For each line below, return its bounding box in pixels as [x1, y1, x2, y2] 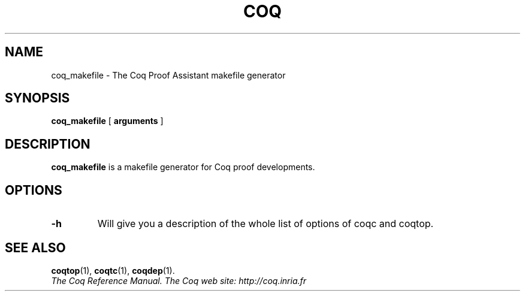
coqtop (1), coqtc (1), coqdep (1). [51, 265, 175, 276]
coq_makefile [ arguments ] [51, 116, 164, 126]
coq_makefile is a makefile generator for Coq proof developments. [51, 162, 315, 173]
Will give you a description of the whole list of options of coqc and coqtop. [97, 218, 434, 230]
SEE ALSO [5, 240, 66, 255]
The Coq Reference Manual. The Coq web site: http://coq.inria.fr [51, 275, 307, 286]
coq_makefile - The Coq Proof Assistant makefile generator [51, 70, 286, 80]
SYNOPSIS [5, 90, 70, 106]
